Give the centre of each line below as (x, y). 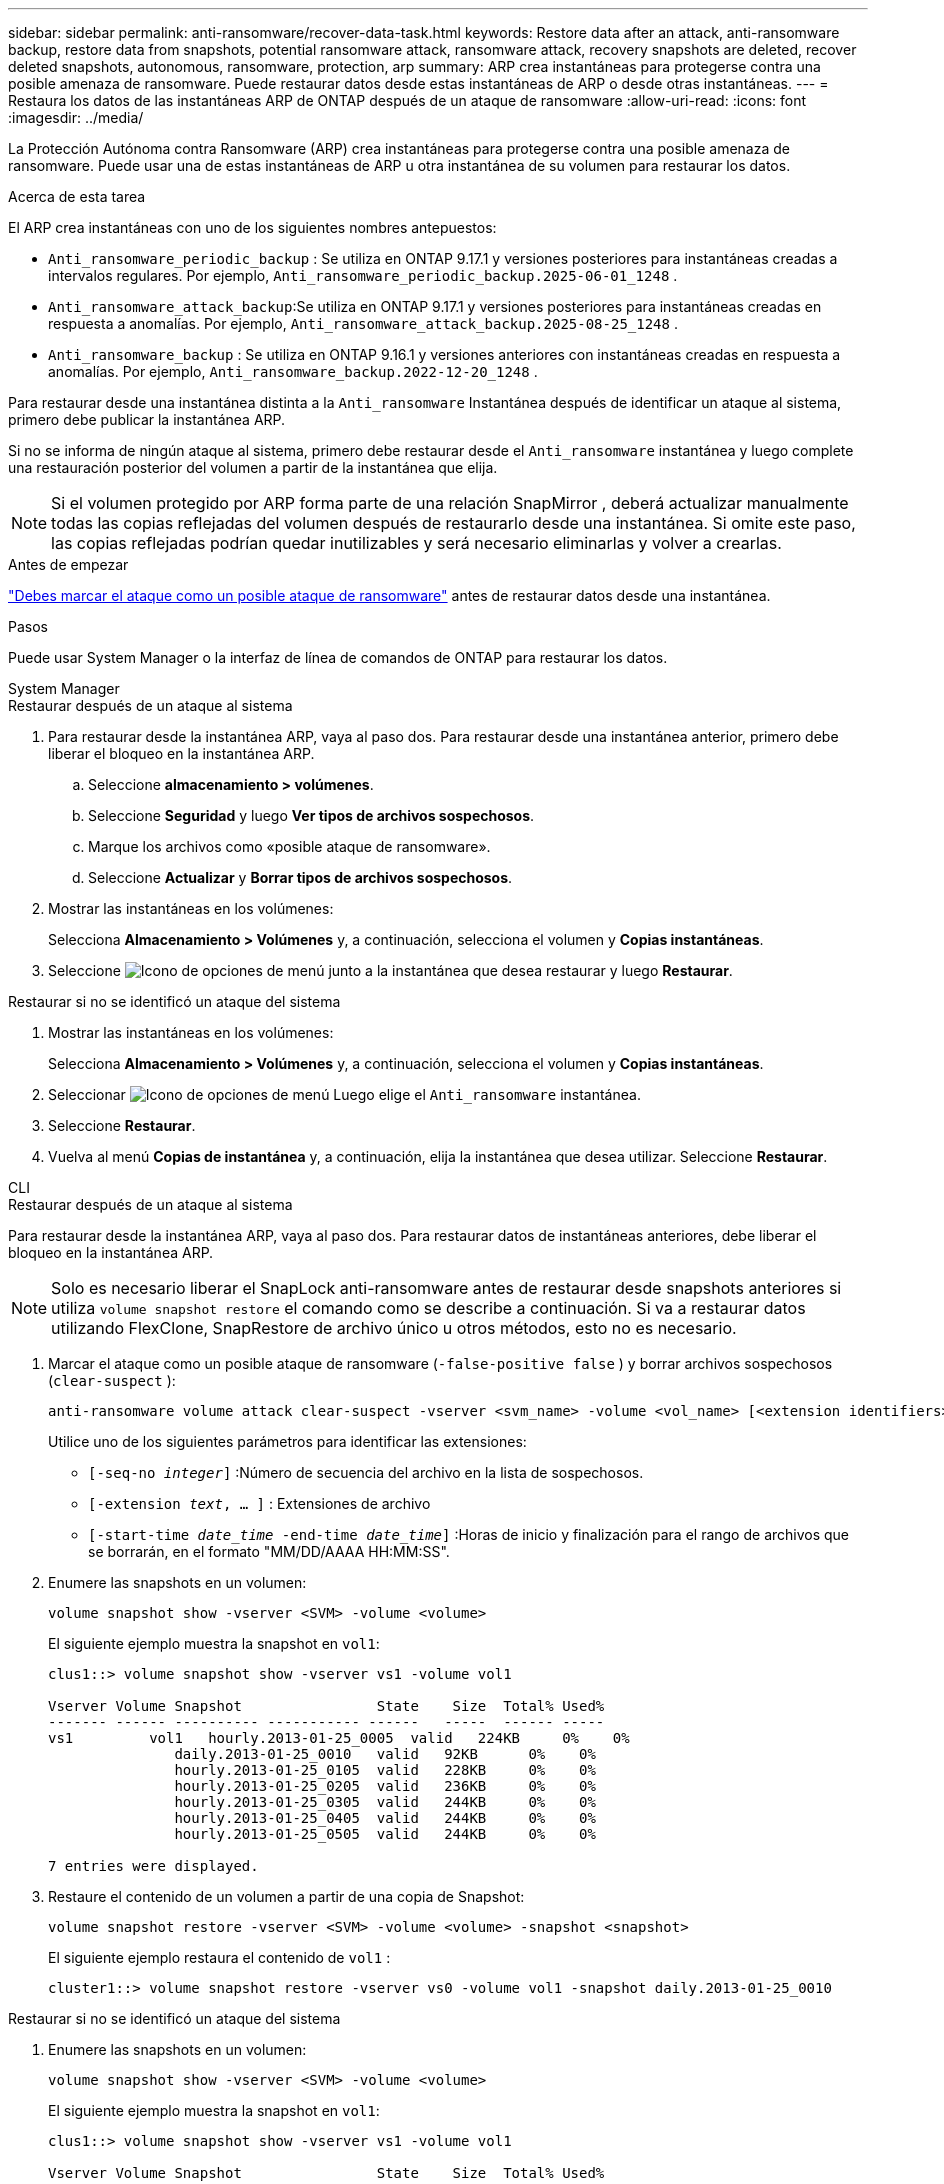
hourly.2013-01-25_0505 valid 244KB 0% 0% (385, 1834)
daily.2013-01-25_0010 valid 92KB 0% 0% (385, 1754)
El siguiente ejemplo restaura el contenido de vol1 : (219, 1957)
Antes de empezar (68, 564)
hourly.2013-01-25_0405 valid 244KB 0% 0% (385, 1818)
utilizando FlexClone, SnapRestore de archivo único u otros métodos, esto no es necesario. (394, 1328)
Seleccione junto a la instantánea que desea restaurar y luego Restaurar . (390, 970)
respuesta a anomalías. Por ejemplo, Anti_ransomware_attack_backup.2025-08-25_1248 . (363, 323)
